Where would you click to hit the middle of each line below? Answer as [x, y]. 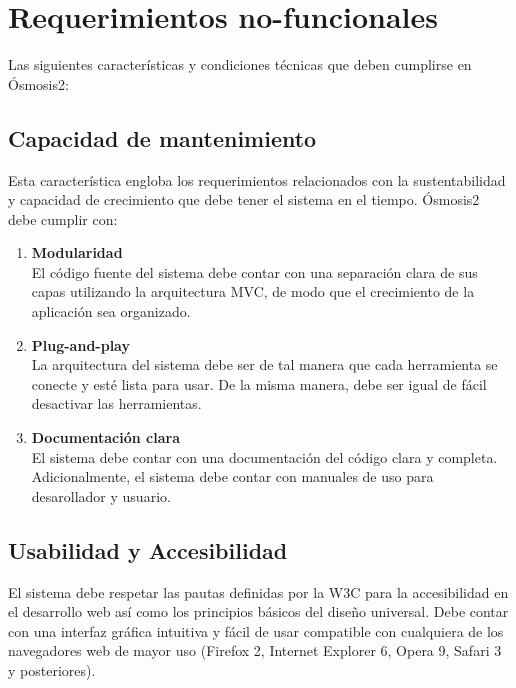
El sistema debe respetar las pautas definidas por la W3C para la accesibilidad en [258, 591]
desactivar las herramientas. [116, 403]
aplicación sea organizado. [111, 311]
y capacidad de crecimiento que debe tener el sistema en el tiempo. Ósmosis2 [244, 199]
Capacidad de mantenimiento [162, 137]
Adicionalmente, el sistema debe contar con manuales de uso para [232, 476]
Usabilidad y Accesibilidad [148, 549]
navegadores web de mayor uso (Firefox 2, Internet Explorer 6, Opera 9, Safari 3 [255, 650]
